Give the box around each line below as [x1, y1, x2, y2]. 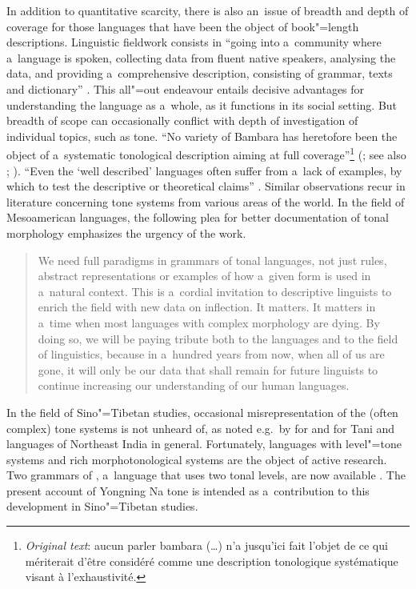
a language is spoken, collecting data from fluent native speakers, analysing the [6, 49, 396, 66]
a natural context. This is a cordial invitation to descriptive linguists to [38, 282, 392, 299]
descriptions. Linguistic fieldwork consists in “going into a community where [6, 34, 382, 50]
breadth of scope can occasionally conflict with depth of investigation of [6, 112, 358, 129]
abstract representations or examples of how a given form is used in [38, 267, 371, 284]
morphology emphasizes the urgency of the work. [6, 224, 246, 241]
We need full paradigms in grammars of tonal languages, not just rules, [38, 251, 387, 268]
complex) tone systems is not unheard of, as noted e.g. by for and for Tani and [6, 419, 395, 436]
